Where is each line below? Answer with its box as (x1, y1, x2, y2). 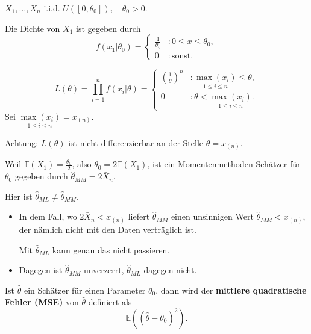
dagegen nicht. (143, 264, 197, 276)
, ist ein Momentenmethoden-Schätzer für (147, 158, 301, 170)
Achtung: (5, 136, 39, 149)
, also (72, 158, 92, 170)
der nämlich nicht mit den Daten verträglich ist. (19, 223, 196, 235)
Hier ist (5, 190, 33, 202)
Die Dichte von (5, 22, 60, 34)
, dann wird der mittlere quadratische (155, 283, 307, 296)
